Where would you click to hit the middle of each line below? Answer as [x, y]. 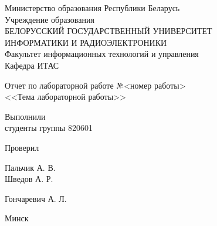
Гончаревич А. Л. [36, 198]
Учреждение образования [50, 19]
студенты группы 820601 [49, 128]
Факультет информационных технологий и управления [102, 54]
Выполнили [25, 116]
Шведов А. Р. [29, 179]
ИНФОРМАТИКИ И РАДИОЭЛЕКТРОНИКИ [86, 42]
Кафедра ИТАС [32, 65]
